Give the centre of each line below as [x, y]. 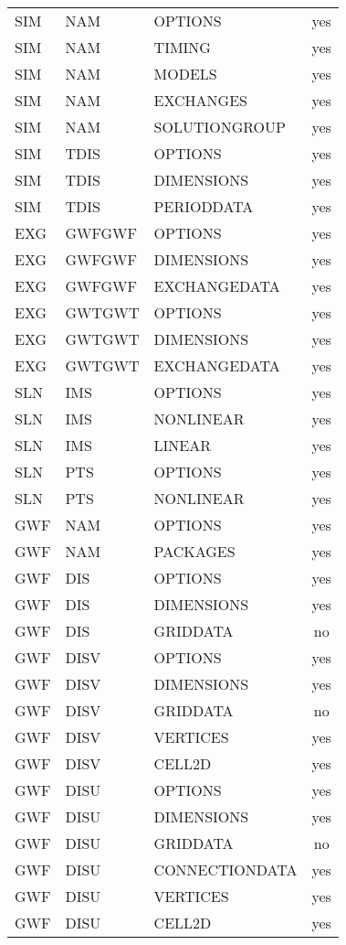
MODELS [185, 74]
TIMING [182, 47]
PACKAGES [194, 551]
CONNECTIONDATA [225, 870]
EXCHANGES [200, 100]
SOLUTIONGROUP [220, 127]
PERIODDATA [204, 206]
